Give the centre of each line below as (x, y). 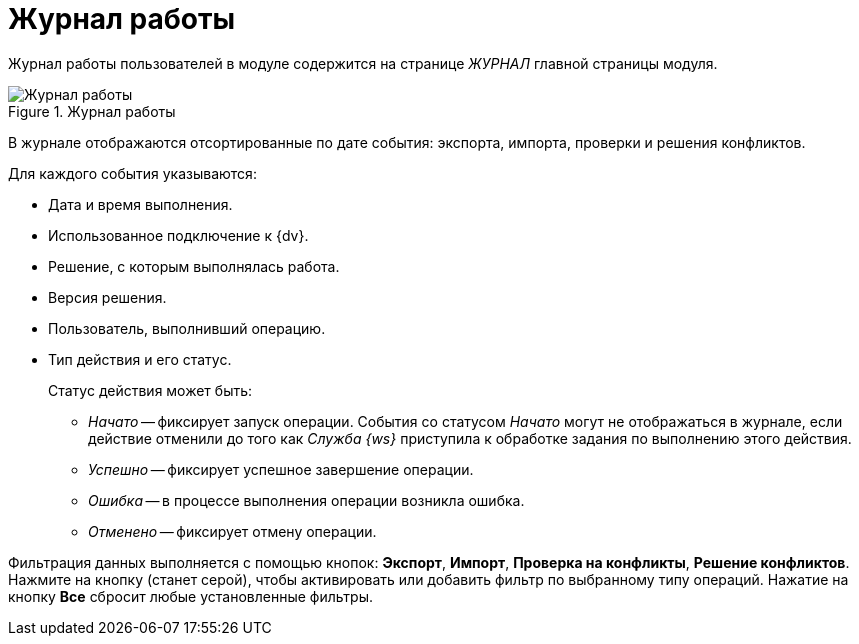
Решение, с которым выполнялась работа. (194, 266)
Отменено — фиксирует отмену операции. (232, 531)
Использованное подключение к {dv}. (178, 235)
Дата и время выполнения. (140, 204)
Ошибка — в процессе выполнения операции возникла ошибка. (306, 500)
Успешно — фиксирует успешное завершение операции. (281, 469)
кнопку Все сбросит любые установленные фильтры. (190, 596)
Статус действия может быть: (150, 390)
